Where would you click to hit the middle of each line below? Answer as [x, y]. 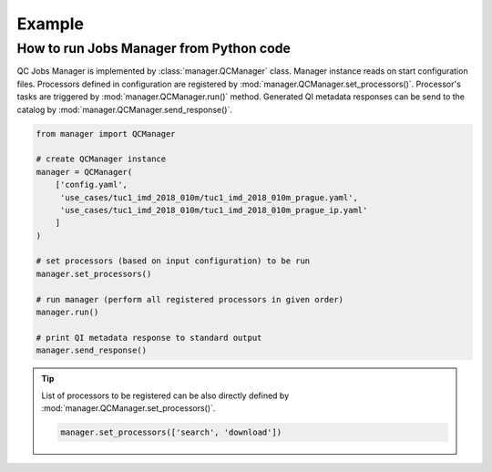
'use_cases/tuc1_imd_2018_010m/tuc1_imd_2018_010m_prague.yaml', [209, 197]
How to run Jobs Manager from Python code [154, 48]
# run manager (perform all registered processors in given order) [190, 299]
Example [50, 24]
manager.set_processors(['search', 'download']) [171, 432]
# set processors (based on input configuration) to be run [173, 261]
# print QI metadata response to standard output [149, 338]
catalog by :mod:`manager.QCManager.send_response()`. [124, 109]
